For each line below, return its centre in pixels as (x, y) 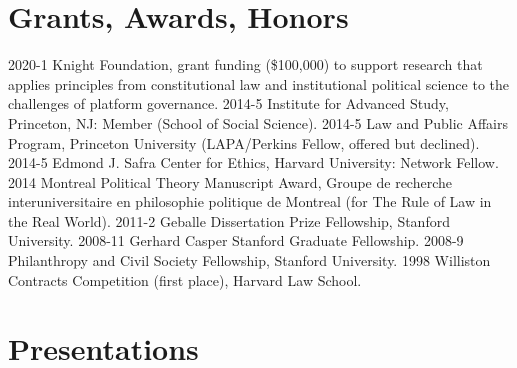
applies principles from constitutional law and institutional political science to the (259, 83)
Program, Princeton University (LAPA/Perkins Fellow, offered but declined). (244, 142)
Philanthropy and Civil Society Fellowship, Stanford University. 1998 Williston (249, 260)
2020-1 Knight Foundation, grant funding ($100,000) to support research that (245, 64)
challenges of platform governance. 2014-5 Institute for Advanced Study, (228, 103)
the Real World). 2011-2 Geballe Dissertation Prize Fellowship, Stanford (229, 220)
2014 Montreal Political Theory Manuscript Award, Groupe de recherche (230, 181)
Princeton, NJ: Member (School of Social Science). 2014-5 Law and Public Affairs (258, 122)
